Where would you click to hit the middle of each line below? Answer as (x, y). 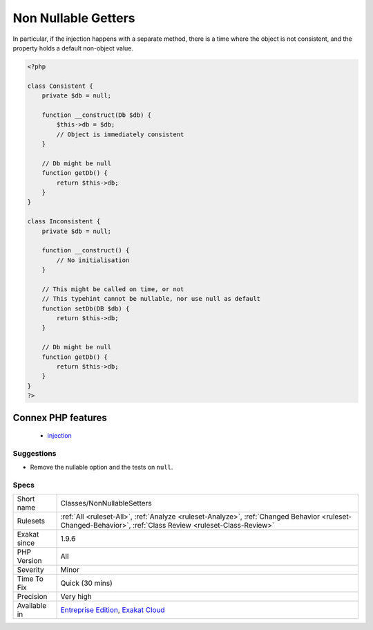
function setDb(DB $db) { (86, 308)
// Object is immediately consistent (120, 134)
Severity (30, 570)
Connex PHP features (60, 417)
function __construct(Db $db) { (97, 115)
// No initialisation (93, 260)
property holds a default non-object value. (73, 48)
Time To (30, 579)
